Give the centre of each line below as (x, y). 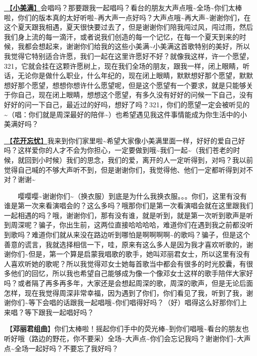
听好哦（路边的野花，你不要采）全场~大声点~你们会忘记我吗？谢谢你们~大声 (128, 338)
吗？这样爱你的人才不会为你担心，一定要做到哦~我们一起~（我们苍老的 (119, 150)
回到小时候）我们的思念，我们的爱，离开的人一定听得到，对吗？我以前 (139, 159)
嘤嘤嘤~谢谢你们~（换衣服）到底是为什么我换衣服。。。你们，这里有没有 (132, 196)
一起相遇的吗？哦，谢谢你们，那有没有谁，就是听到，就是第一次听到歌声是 (125, 215)
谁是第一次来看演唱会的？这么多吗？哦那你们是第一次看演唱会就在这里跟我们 (128, 205)
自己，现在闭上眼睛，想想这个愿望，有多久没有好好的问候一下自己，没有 (135, 95)
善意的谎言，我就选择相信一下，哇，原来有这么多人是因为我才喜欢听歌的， (125, 244)
